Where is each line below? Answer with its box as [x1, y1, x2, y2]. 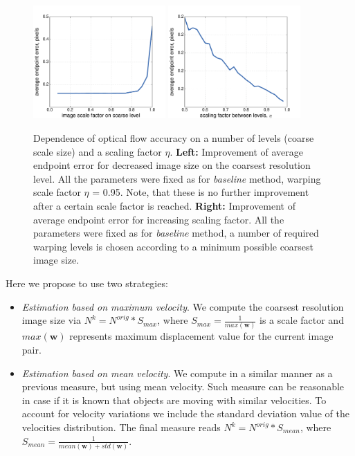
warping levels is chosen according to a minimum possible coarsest [33, 239, 314, 253]
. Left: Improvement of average [170, 144, 303, 158]
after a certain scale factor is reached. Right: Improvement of [33, 198, 295, 212]
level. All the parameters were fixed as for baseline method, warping [33, 171, 321, 185]
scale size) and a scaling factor [33, 144, 162, 158]
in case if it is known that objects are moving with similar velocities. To [21, 392, 327, 407]
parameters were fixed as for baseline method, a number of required [33, 226, 319, 240]
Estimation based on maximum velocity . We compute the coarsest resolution [21, 299, 344, 313]
